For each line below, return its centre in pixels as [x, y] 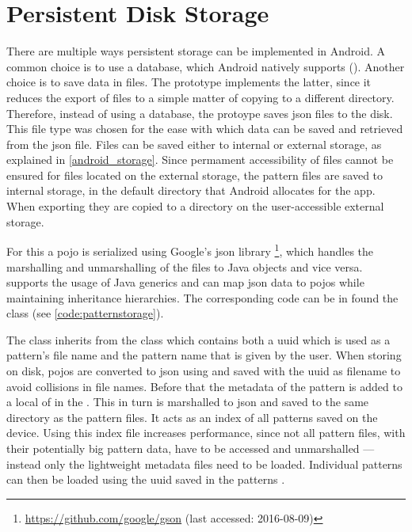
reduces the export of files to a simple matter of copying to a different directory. [200, 97]
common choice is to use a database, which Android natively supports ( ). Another [206, 66]
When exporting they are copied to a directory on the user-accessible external [195, 206]
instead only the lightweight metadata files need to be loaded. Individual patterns [204, 464]
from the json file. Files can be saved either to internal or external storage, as [194, 144]
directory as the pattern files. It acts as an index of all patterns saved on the [192, 417]
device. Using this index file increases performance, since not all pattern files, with [206, 433]
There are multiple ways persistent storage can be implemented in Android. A [196, 51]
